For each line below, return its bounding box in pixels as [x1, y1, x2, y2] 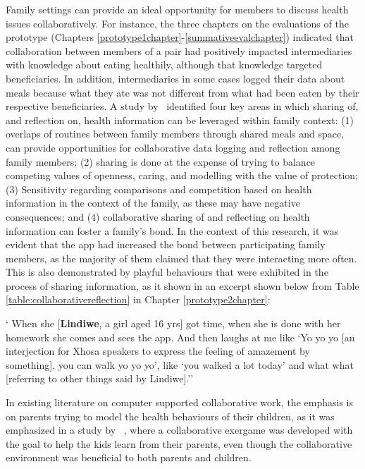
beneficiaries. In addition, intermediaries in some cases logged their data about [6, 71, 345, 85]
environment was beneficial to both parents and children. [6, 450, 252, 465]
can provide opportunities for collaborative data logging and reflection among [6, 140, 340, 154]
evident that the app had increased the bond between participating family [6, 237, 326, 252]
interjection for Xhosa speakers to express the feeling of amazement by [6, 343, 310, 358]
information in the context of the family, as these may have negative [6, 195, 300, 210]
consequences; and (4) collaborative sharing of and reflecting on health [6, 209, 310, 224]
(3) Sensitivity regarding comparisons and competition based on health [6, 181, 312, 196]
